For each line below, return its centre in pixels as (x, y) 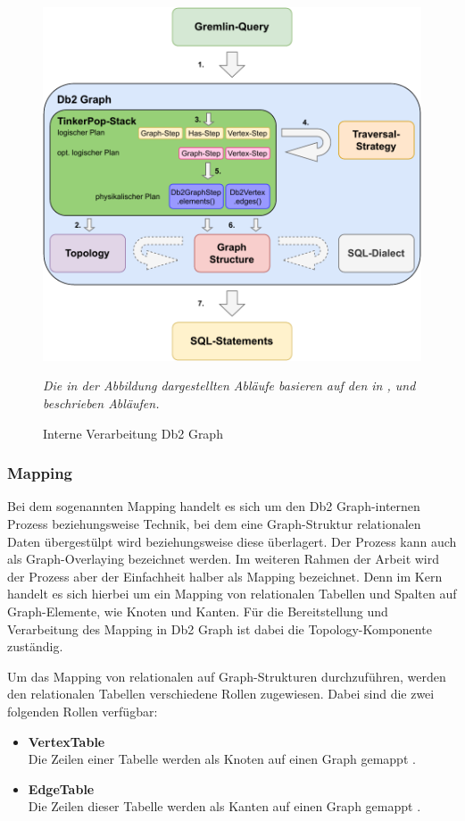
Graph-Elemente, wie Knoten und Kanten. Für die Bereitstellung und (198, 611)
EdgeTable (61, 788)
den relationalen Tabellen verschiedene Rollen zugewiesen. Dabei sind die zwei (221, 694)
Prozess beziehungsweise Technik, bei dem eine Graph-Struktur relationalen (214, 524)
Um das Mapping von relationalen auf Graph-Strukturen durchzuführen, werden (227, 676)
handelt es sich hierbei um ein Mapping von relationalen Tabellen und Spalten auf (232, 594)
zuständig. (35, 646)
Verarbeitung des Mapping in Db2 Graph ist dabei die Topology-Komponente (220, 628)
